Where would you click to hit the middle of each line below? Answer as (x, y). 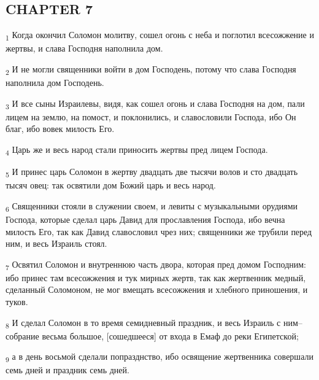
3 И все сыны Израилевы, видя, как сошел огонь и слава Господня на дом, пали (155, 104)
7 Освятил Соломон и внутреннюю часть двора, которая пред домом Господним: (156, 265)
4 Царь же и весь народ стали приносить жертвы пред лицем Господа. (137, 150)
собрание (22, 335)
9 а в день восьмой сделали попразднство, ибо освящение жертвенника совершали (159, 357)
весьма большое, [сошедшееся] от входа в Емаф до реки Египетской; (170, 335)
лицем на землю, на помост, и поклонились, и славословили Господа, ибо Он (151, 116)
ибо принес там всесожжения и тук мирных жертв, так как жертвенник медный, (156, 277)
